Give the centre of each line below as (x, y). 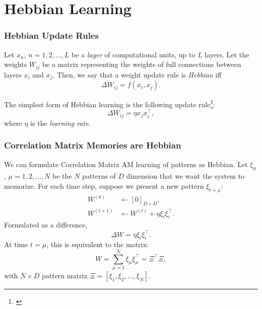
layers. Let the (227, 54)
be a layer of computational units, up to (134, 54)
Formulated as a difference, (46, 225)
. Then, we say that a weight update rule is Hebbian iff (137, 74)
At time (16, 244)
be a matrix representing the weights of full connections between (142, 64)
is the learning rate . (60, 123)
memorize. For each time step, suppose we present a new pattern (104, 186)
